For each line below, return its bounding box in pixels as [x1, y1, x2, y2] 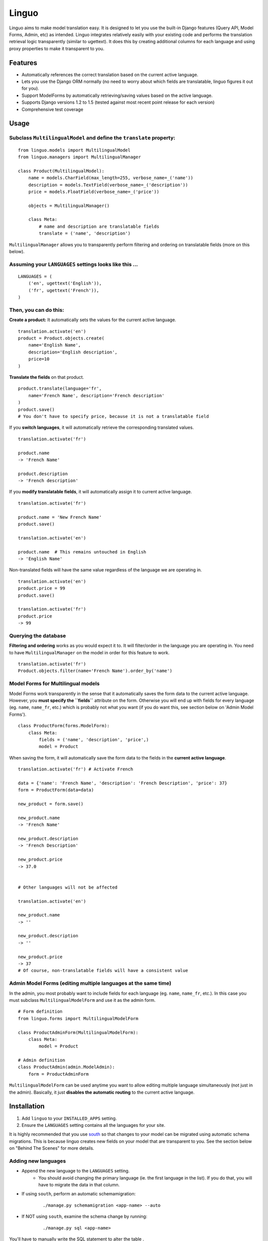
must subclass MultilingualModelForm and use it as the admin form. [9, 997, 156, 1003]
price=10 [28, 356, 50, 362]
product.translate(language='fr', [18, 386, 102, 392]
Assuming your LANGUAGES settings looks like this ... [9, 261, 138, 268]
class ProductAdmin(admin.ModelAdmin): [18, 1064, 115, 1070]
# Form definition [18, 1009, 63, 1015]
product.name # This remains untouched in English [18, 549, 146, 554]
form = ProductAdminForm [28, 1071, 89, 1077]
